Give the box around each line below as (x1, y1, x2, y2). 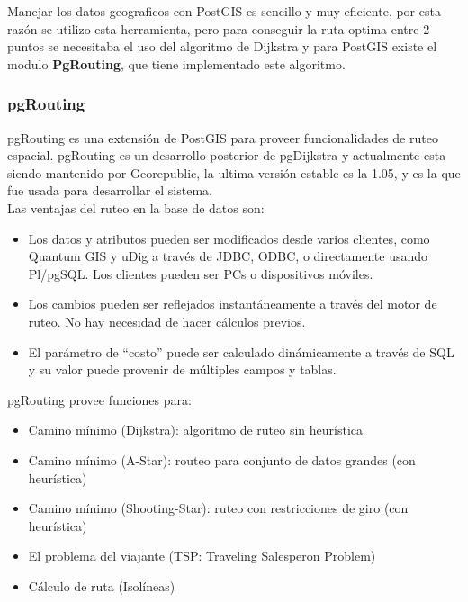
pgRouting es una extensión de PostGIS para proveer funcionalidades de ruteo (7, 128, 438, 147)
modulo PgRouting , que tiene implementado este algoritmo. (7, 54, 346, 73)
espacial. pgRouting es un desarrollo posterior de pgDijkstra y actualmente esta (7, 146, 446, 165)
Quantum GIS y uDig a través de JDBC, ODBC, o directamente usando (28, 247, 428, 265)
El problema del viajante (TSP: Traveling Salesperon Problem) (28, 546, 376, 565)
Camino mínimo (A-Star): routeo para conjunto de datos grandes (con (28, 450, 416, 469)
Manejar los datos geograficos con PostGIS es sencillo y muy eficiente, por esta (7, 2, 441, 20)
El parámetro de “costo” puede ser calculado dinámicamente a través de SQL (28, 342, 454, 361)
